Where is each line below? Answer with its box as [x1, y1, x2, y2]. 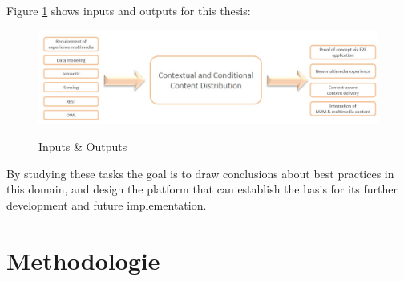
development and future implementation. [6, 196, 207, 213]
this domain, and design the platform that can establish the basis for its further [6, 181, 398, 198]
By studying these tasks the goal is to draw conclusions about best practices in [6, 165, 394, 181]
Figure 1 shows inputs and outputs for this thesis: [6, 2, 251, 18]
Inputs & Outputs [38, 137, 127, 154]
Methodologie [6, 243, 160, 276]
